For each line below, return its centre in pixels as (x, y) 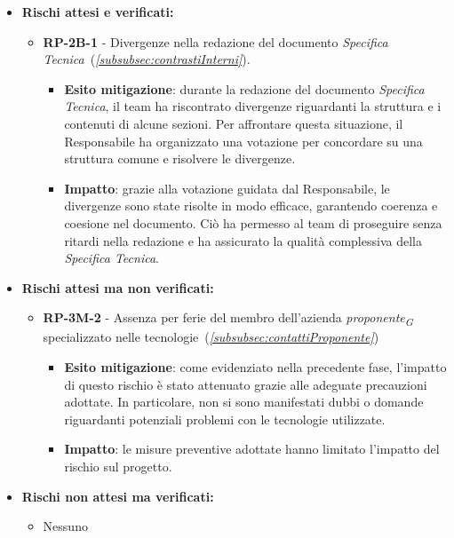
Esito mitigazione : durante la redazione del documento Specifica (244, 88)
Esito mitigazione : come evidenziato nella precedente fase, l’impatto (255, 367)
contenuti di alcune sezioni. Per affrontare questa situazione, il (234, 123)
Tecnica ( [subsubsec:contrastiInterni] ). (147, 59)
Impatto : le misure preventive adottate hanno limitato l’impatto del (252, 449)
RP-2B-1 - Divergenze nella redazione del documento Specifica (215, 41)
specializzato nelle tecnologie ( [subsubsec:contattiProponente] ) (211, 337)
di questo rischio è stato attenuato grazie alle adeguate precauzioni (246, 384)
